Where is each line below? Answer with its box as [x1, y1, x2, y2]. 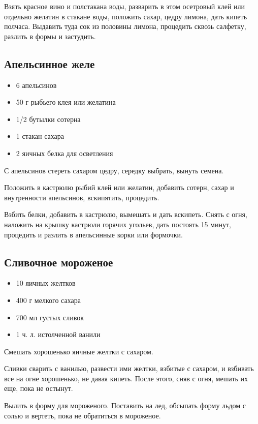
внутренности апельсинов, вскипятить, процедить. [4, 192, 159, 202]
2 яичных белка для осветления [16, 147, 113, 158]
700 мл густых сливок [16, 312, 84, 322]
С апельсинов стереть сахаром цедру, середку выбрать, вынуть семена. [4, 165, 224, 175]
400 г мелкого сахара [16, 294, 81, 305]
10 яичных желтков [16, 278, 76, 288]
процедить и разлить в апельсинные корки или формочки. [4, 229, 183, 239]
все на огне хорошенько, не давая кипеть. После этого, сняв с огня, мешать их [4, 373, 248, 383]
